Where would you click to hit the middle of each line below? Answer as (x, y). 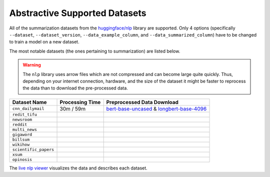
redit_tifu (25, 114)
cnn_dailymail (28, 109)
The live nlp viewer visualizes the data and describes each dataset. (78, 168)
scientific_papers (33, 149)
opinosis (22, 159)
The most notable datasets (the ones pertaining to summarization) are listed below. (95, 51)
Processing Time (80, 102)
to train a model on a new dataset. (44, 42)
